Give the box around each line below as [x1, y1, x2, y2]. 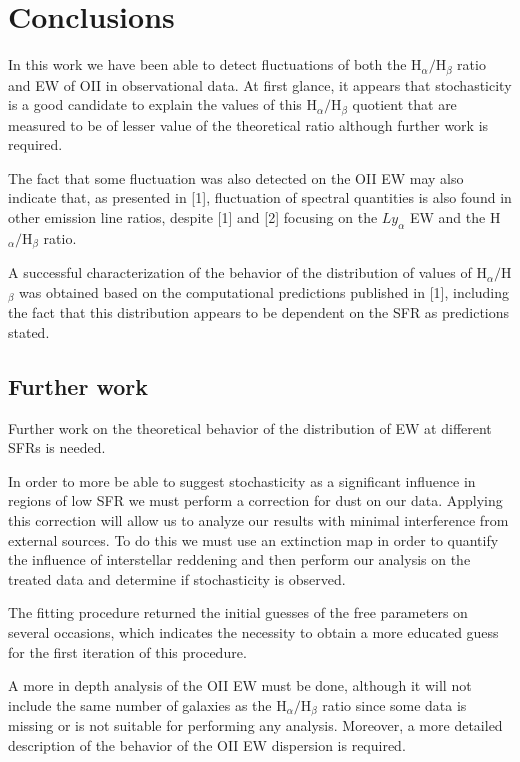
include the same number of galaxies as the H [8, 694, 287, 715]
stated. [8, 321, 50, 342]
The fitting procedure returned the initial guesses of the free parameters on [8, 602, 468, 623]
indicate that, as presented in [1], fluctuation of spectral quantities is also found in [8, 187, 512, 208]
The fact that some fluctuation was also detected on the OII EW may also [8, 167, 464, 188]
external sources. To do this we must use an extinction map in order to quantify [8, 529, 499, 550]
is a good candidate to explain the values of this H [8, 94, 318, 115]
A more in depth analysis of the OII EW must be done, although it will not [8, 675, 472, 696]
